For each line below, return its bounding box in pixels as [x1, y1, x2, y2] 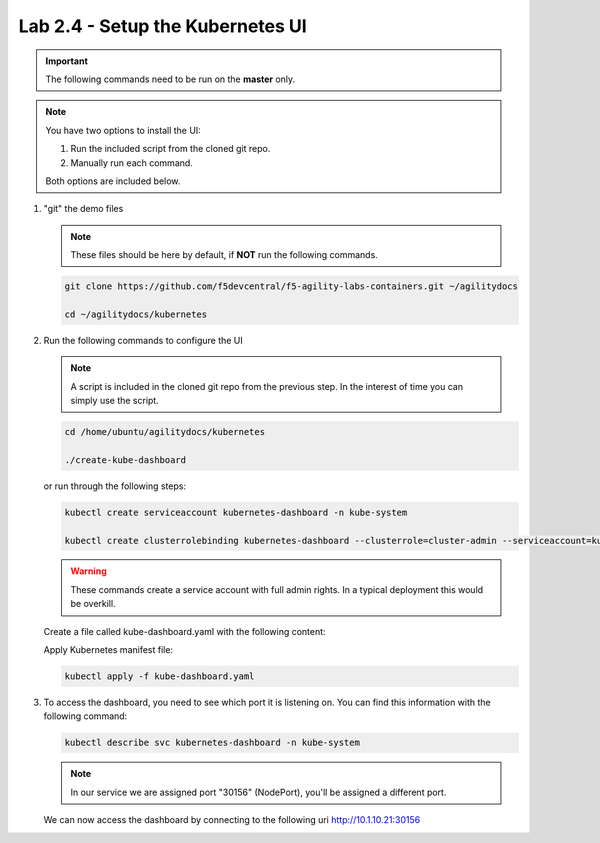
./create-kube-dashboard [64, 454, 187, 465]
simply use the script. [70, 394, 159, 406]
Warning [70, 565, 107, 577]
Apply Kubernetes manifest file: [43, 644, 174, 656]
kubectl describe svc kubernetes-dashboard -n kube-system [64, 737, 360, 749]
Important [45, 55, 89, 67]
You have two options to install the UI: [45, 124, 202, 136]
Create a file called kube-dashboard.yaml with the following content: [43, 625, 326, 637]
